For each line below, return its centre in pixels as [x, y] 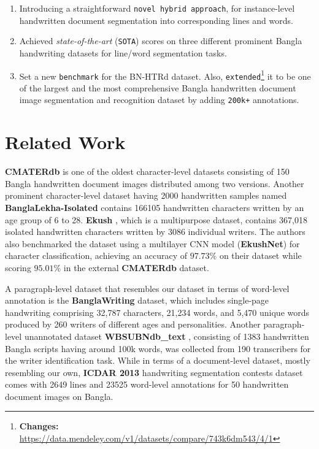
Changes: [39, 426]
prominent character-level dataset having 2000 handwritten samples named [146, 195]
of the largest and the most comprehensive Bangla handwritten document [158, 87]
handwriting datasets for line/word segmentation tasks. [123, 52]
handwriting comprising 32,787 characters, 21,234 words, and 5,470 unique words [157, 312]
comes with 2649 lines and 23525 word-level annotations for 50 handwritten [147, 384]
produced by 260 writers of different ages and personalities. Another [133, 324]
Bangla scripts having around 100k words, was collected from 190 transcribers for [158, 348]
